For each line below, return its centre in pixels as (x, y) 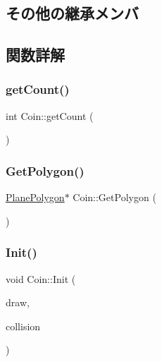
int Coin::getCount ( (50, 115)
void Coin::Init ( (41, 278)
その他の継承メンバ (72, 13)
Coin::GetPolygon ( (114, 197)
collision (23, 326)
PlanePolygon (35, 197)
